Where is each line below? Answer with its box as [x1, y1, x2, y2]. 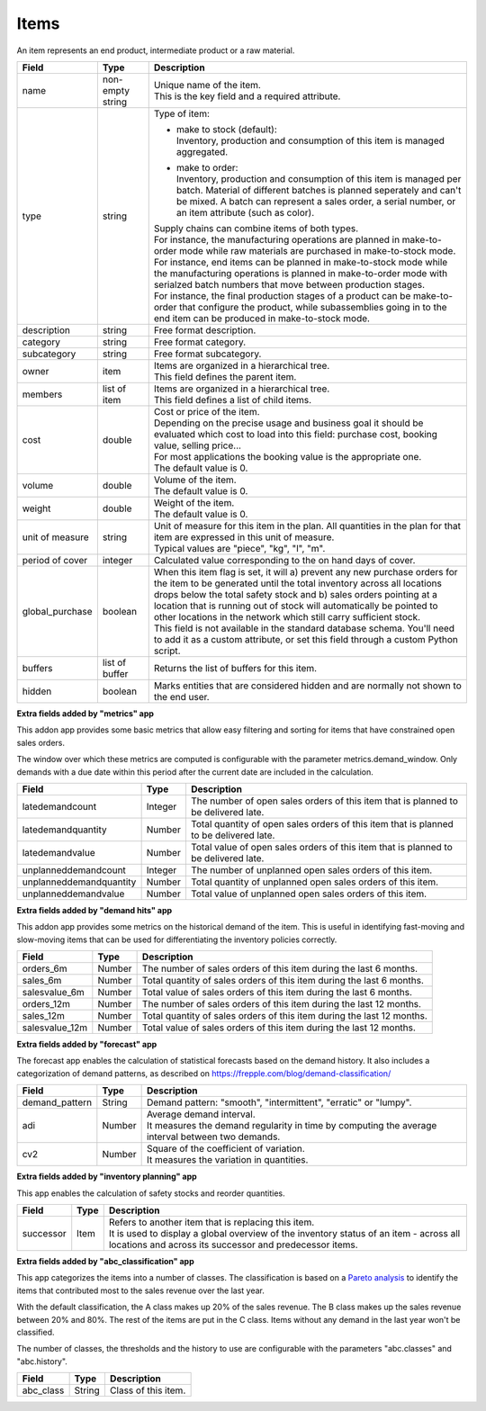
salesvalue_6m [22, 986, 85, 999]
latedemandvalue [22, 846, 96, 858]
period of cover [22, 553, 88, 566]
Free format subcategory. [153, 347, 262, 360]
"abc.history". [16, 1355, 67, 1367]
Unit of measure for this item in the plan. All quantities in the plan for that [153, 519, 461, 532]
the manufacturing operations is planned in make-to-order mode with [153, 266, 448, 279]
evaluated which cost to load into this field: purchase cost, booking [153, 427, 438, 440]
